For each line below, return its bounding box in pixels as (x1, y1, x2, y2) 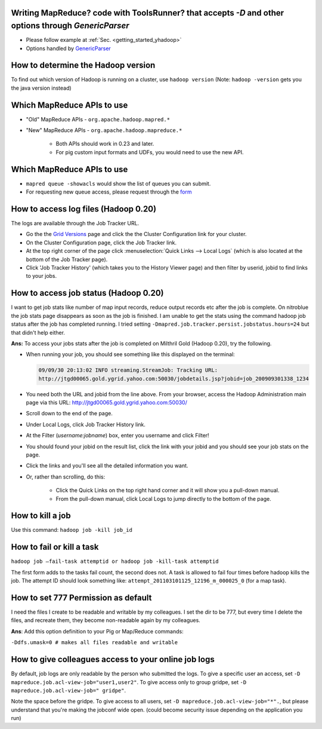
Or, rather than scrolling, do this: (26, 473, 106, 480)
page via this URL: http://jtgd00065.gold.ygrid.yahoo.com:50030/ (26, 399, 187, 406)
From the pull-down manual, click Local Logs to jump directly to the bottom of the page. (55, 495, 271, 502)
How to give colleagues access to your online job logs (11, 654, 215, 664)
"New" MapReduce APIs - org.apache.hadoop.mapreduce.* (26, 127, 182, 134)
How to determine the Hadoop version (11, 60, 156, 71)
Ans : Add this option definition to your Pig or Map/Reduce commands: (11, 627, 184, 635)
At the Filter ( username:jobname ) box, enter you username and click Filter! (26, 432, 209, 439)
